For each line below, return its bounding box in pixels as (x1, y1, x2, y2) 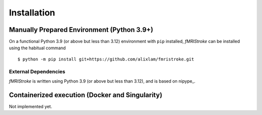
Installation (9, 7, 55, 18)
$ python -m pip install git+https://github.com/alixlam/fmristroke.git (17, 56, 194, 62)
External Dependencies (9, 68, 65, 75)
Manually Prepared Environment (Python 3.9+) (9, 26, 153, 34)
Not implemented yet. (9, 103, 52, 109)
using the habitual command (9, 45, 66, 51)
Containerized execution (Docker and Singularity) (9, 91, 163, 99)
